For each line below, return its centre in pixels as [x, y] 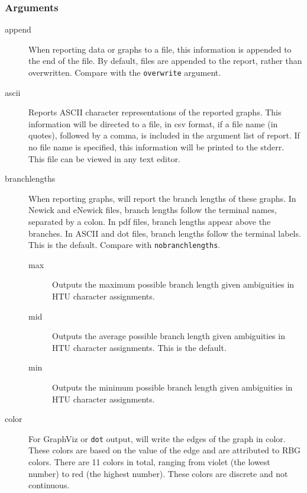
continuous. [49, 485]
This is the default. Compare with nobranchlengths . [125, 245]
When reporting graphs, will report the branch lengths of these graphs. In [162, 198]
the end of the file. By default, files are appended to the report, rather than [165, 61]
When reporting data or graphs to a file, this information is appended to [160, 49]
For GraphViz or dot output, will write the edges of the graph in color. [157, 438]
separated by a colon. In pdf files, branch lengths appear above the [150, 221]
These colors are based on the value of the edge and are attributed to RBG [165, 450]
